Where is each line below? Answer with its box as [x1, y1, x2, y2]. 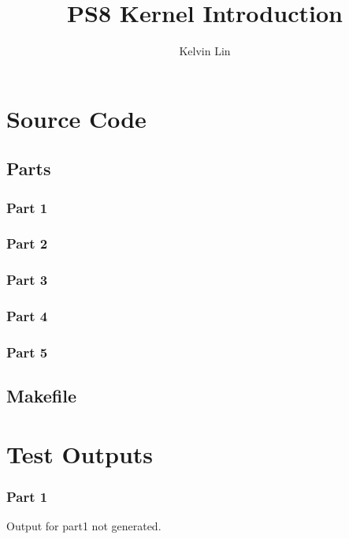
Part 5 [6, 342, 48, 361]
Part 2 [6, 234, 48, 253]
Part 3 [6, 270, 48, 290]
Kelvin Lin [179, 43, 231, 59]
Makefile [6, 384, 76, 408]
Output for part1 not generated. [6, 518, 162, 534]
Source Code [6, 102, 147, 134]
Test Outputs [6, 437, 154, 470]
